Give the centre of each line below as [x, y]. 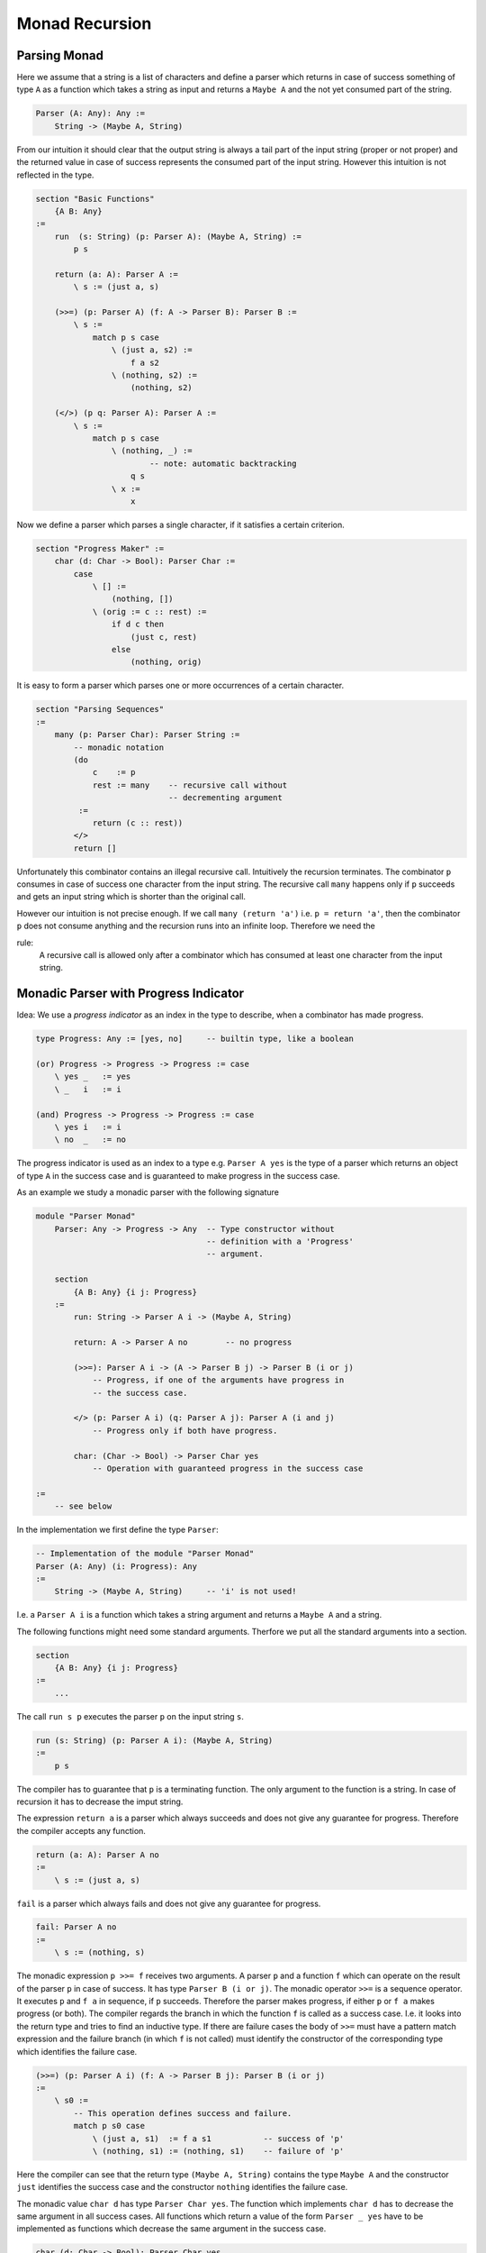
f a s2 [145, 362]
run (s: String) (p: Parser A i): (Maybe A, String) [154, 1740]
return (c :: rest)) [138, 823]
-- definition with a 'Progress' [280, 1241]
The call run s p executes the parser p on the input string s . [130, 1716]
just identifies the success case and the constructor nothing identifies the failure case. [182, 2187]
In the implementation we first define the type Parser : [118, 1530]
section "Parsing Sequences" [100, 709]
